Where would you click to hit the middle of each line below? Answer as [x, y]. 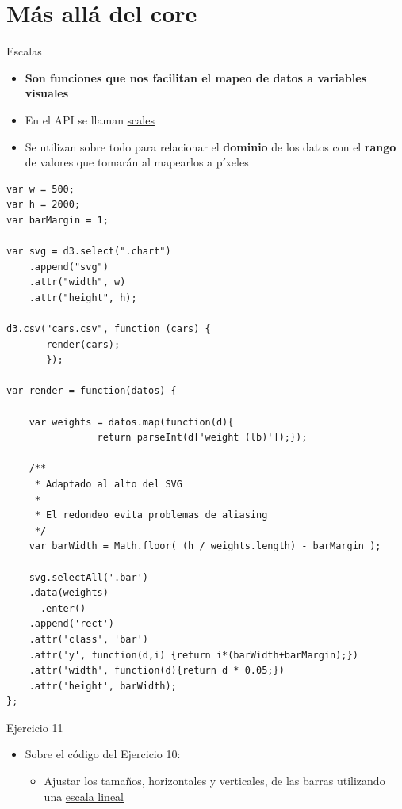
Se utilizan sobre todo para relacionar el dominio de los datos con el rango [211, 146]
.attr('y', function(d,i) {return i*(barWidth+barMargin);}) [193, 655]
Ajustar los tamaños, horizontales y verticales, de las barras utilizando [214, 781]
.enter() [63, 608]
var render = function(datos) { [92, 391]
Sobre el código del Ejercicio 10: [103, 754]
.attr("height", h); [83, 298]
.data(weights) [69, 593]
